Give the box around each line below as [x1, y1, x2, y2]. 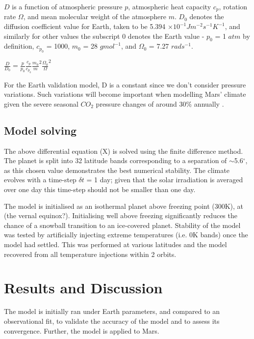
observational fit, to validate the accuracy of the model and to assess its [4, 315, 220, 326]
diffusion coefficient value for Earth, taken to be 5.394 [4, 21, 166, 31]
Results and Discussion [4, 278, 163, 298]
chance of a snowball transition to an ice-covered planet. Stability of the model [4, 220, 241, 230]
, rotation [219, 1, 248, 11]
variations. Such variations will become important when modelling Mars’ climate [4, 89, 246, 99]
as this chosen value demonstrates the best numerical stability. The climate [4, 165, 229, 175]
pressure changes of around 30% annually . [96, 98, 224, 109]
